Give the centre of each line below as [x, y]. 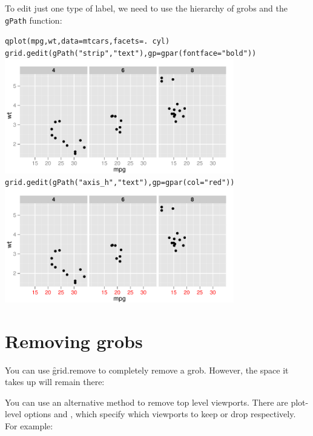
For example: [29, 425]
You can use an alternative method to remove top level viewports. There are [147, 402]
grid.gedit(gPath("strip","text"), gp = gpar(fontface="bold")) [131, 53]
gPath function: [34, 20]
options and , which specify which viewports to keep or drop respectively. [160, 414]
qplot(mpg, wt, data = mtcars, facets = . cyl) [87, 42]
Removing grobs [74, 340]
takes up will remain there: [55, 382]
